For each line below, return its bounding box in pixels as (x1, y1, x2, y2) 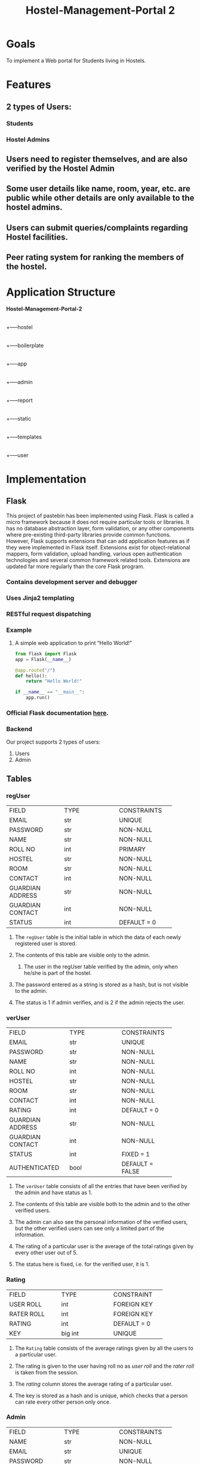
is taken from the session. (14, 1368, 79, 1376)
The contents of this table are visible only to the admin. (14, 951, 150, 959)
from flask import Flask (14, 650, 77, 657)
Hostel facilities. (6, 232, 69, 242)
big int (61, 1329, 79, 1337)
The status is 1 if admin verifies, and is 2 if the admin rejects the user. (14, 999, 185, 1006)
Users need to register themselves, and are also (6, 154, 188, 164)
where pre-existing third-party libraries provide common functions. (6, 531, 171, 538)
